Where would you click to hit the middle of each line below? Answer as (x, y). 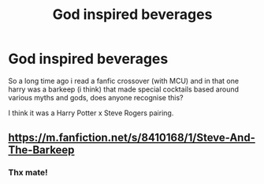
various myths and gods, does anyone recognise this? (96, 97)
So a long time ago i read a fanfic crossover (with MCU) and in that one (123, 81)
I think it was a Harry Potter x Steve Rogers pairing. (91, 113)
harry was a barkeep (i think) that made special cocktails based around (123, 89)
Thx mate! (28, 173)
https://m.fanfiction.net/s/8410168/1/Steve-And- (132, 138)
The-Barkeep (41, 150)
